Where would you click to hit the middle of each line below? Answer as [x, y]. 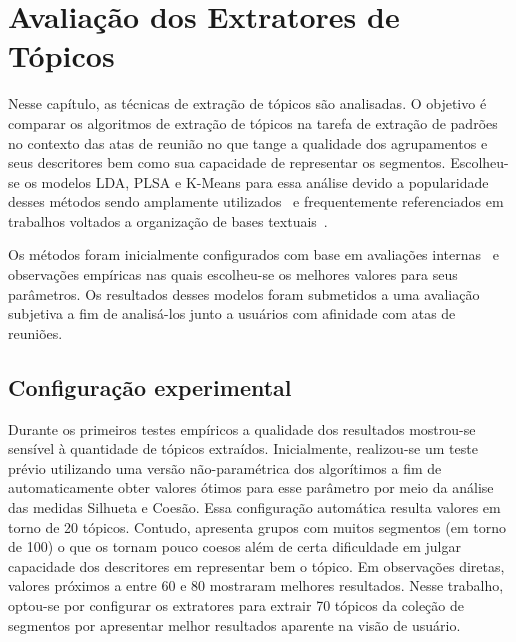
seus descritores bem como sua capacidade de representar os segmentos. [227, 162]
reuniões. [35, 332]
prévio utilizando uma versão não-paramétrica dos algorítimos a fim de [225, 467]
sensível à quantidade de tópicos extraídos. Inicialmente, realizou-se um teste [243, 448]
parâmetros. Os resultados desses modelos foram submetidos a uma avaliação [244, 293]
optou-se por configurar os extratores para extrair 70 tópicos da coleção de [236, 604]
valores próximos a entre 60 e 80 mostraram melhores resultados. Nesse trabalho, [256, 585]
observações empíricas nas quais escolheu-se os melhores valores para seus [233, 274]
